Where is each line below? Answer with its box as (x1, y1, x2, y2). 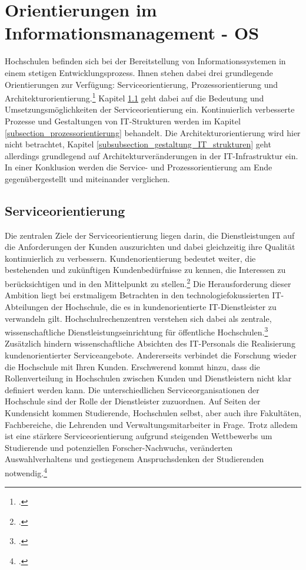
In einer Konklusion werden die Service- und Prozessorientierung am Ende (5, 161, 272, 173)
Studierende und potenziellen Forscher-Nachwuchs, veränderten (5, 441, 233, 453)
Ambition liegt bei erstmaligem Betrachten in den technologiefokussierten (5, 289, 270, 301)
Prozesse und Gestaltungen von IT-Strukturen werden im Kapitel (5, 114, 241, 127)
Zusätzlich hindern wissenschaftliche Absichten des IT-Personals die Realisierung (5, 337, 295, 350)
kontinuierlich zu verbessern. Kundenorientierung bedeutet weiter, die (5, 252, 256, 264)
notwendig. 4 (5, 464, 47, 479)
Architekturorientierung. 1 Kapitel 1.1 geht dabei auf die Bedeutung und (5, 90, 264, 104)
